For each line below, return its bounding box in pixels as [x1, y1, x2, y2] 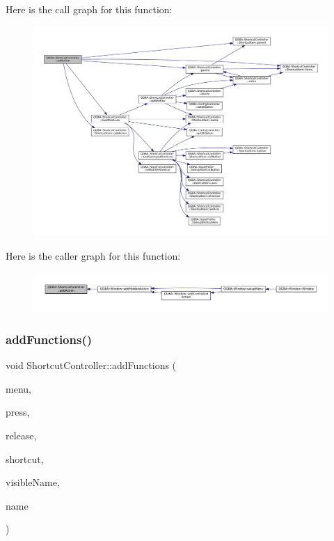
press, [6, 405, 30, 419]
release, [6, 428, 37, 442]
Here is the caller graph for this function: [6, 249, 181, 263]
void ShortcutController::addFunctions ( [6, 358, 177, 373]
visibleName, [6, 475, 60, 489]
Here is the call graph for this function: [6, 2, 173, 16]
